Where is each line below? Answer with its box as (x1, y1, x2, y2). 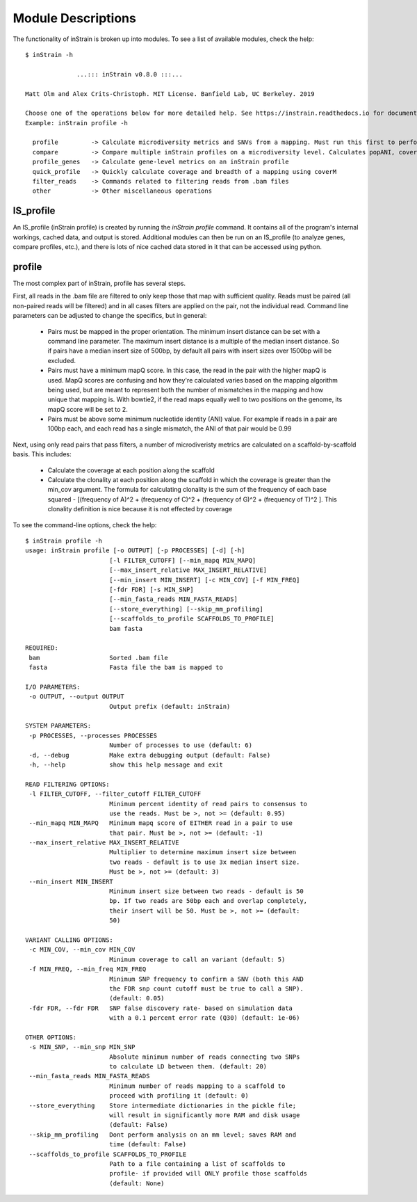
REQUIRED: (25, 644, 58, 652)
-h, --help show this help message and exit (28, 760, 224, 769)
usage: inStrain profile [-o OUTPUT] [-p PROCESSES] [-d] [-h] (25, 547, 245, 554)
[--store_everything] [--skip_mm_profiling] (108, 605, 263, 613)
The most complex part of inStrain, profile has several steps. (13, 279, 186, 287)
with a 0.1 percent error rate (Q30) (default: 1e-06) (108, 1014, 300, 1022)
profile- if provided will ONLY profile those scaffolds (108, 1169, 308, 1178)
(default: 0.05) (108, 995, 165, 1002)
